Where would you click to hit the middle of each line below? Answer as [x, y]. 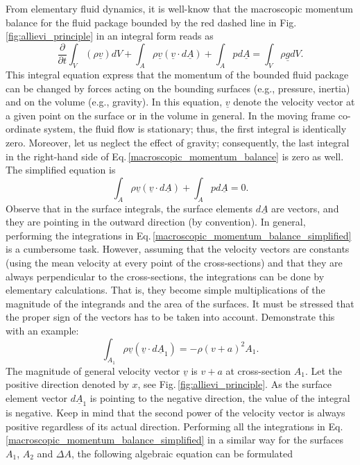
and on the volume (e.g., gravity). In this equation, [114, 102]
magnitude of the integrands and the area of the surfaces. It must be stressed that [180, 303]
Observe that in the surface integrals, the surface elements [129, 208]
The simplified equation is [61, 170]
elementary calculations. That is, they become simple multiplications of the [165, 290]
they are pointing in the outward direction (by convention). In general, [156, 222]
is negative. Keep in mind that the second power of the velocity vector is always [175, 412]
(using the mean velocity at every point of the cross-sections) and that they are [174, 262]
